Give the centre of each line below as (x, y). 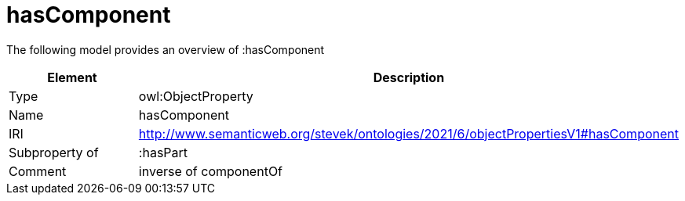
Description (409, 77)
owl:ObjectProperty (196, 96)
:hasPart (163, 152)
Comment (38, 171)
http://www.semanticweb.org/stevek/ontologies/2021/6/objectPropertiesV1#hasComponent (408, 133)
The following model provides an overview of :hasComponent (166, 49)
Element (72, 77)
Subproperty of (54, 152)
